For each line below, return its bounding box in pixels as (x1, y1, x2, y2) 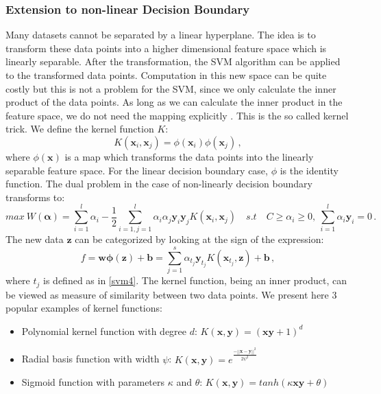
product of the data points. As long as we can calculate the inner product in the (5, 95, 343, 109)
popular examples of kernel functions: (5, 301, 162, 315)
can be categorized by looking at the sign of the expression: (75, 232, 324, 246)
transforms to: (5, 189, 65, 204)
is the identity (280, 163, 339, 177)
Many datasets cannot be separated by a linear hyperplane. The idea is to (5, 27, 316, 42)
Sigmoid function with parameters (21, 375, 165, 389)
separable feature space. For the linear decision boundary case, (5, 163, 268, 177)
